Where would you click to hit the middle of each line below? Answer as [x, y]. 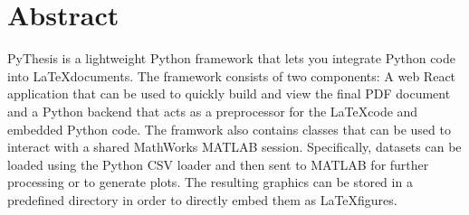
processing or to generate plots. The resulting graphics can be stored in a [210, 182]
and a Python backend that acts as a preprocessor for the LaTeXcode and [213, 111]
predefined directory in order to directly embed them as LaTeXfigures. [202, 199]
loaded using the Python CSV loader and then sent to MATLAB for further [218, 164]
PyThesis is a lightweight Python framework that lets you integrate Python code [231, 58]
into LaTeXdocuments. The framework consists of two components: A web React [232, 75]
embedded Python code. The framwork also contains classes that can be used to [229, 129]
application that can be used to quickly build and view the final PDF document [229, 93]
